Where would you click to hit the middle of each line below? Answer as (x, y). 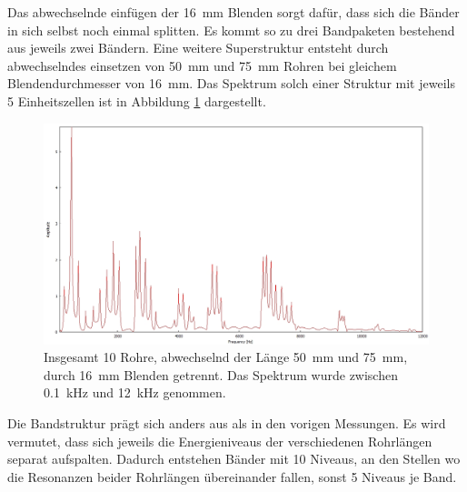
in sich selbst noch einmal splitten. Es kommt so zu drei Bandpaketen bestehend (231, 30)
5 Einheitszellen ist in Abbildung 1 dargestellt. (137, 100)
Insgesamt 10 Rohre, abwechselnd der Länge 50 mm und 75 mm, (226, 357)
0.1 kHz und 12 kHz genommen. (135, 392)
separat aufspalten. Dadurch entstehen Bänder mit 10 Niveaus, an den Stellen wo (234, 459)
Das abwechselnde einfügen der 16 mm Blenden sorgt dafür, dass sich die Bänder (233, 12)
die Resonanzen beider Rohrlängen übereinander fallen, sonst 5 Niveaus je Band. (232, 476)
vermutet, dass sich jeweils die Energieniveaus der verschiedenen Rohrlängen (220, 441)
